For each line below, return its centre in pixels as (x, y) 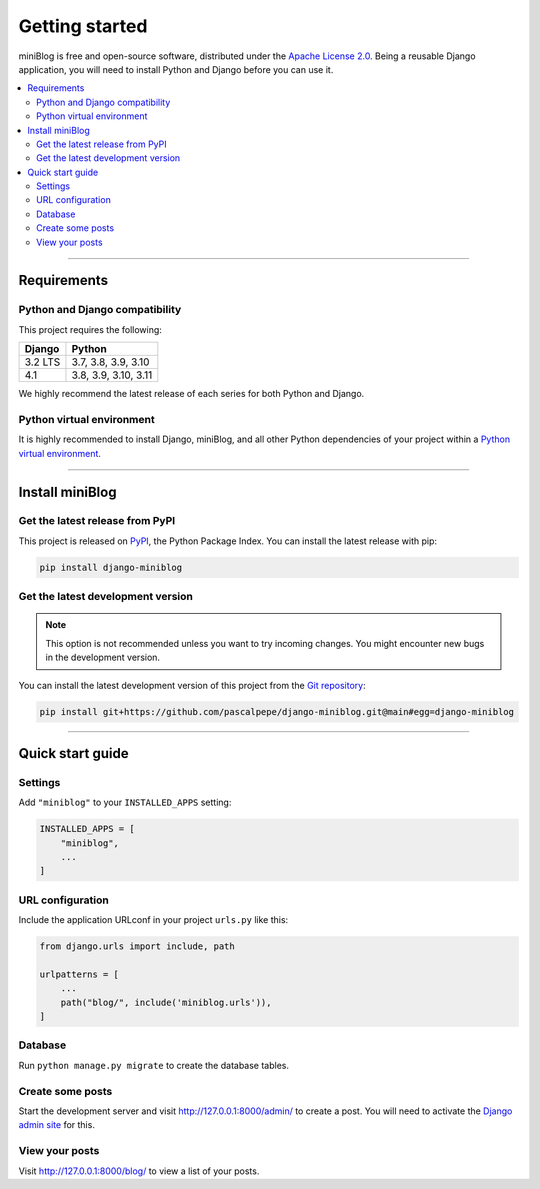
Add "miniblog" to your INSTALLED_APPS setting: (125, 802)
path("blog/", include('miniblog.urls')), (166, 1002)
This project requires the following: (90, 329)
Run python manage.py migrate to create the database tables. (154, 1065)
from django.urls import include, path (137, 946)
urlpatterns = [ (79, 974)
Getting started (83, 26)
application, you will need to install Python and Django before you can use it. (176, 69)
